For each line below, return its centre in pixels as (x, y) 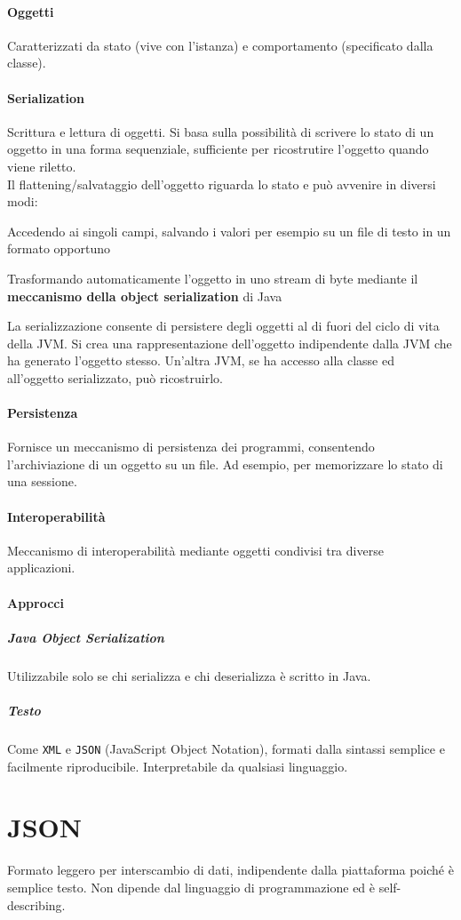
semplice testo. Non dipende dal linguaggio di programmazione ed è (191, 887)
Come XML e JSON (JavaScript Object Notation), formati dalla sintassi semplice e (226, 748)
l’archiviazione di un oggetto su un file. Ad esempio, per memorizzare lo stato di (225, 464)
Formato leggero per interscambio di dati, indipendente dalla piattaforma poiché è (230, 870)
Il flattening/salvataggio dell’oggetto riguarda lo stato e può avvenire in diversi (222, 184)
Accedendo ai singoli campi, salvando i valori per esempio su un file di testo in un (229, 231)
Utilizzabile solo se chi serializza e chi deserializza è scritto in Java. (189, 675)
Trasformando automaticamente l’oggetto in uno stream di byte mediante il (213, 278)
